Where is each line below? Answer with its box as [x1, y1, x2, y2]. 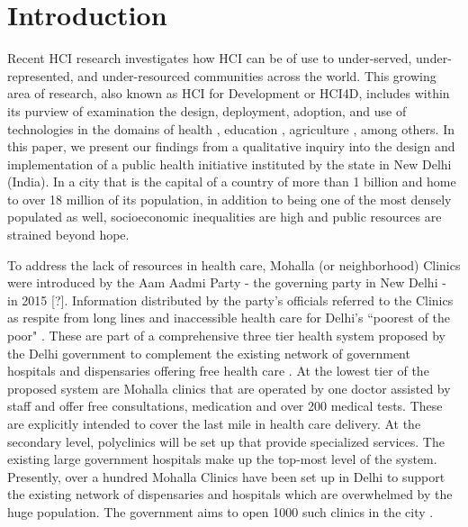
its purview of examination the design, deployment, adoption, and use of [7, 101, 407, 120]
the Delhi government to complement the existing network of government [7, 343, 410, 362]
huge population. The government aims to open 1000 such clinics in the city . [7, 502, 434, 521]
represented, [7, 66, 74, 85]
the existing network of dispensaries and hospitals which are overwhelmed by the [7, 485, 453, 504]
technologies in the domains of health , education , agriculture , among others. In [7, 119, 454, 138]
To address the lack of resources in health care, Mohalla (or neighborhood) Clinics [7, 255, 461, 274]
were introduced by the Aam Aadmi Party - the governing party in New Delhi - [7, 273, 446, 292]
